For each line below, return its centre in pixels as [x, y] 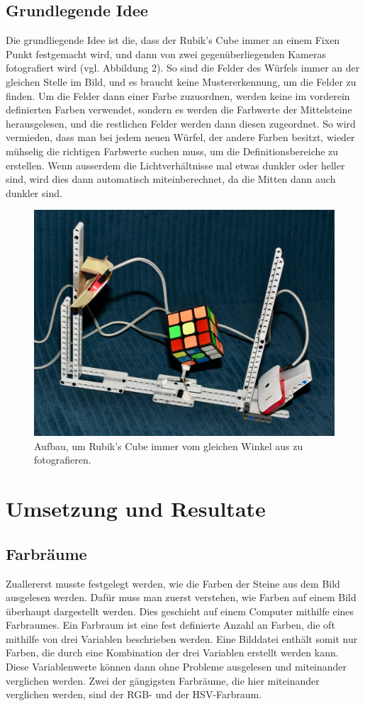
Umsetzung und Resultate [136, 509]
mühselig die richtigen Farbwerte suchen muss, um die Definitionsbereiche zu [172, 151]
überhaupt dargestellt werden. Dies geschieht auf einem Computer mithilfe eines [180, 611]
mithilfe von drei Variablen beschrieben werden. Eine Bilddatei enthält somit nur [182, 638]
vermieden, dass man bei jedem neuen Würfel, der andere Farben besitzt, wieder [180, 137]
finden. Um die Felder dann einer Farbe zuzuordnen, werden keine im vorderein [178, 95]
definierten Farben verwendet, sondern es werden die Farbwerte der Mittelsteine [179, 110]
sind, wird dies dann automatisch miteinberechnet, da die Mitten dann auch [171, 179]
